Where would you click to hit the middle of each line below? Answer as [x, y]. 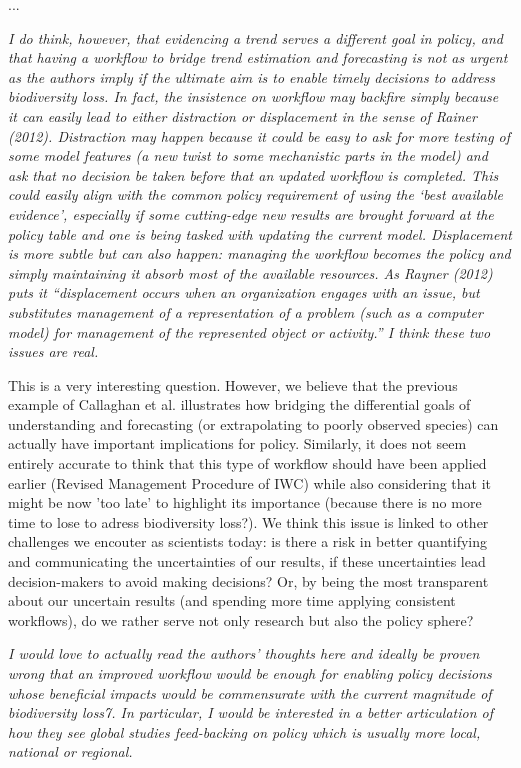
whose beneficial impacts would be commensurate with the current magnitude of [250, 692]
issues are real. [53, 351]
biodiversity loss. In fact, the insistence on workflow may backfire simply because [253, 96]
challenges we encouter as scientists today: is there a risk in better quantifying [247, 541]
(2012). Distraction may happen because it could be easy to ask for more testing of [259, 135]
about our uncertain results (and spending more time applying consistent [232, 600]
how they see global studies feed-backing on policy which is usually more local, [244, 731]
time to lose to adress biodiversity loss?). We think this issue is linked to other [248, 521]
